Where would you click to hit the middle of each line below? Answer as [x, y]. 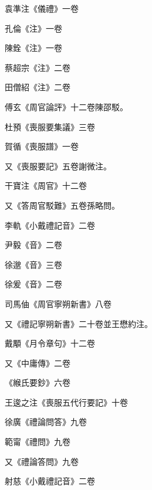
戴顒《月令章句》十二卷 [50, 343]
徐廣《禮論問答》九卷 [46, 422]
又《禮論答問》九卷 [42, 461]
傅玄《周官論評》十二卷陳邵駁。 [66, 106]
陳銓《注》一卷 [33, 48]
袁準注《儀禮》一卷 [42, 8]
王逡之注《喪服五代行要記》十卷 [66, 402]
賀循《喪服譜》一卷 [42, 146]
